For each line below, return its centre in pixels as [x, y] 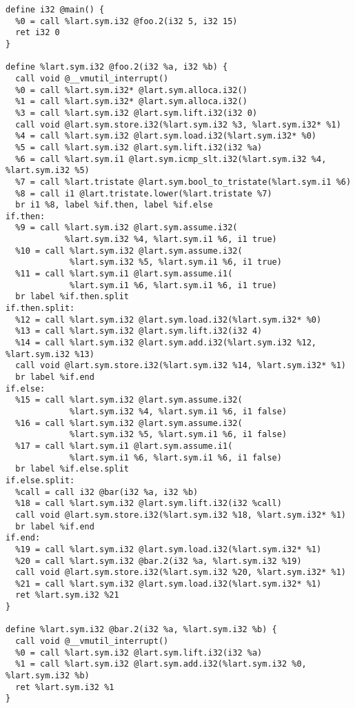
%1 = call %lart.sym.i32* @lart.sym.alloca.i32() [131, 102]
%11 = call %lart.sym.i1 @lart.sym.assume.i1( [124, 274]
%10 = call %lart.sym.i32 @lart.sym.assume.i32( [129, 251]
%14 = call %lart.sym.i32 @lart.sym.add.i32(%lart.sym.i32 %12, [166, 343]
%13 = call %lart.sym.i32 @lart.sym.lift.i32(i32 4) [139, 331]
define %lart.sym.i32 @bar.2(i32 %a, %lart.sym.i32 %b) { [141, 630]
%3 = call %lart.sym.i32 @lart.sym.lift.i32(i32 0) [136, 113]
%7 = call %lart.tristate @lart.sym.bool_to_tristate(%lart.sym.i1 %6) [183, 182]
